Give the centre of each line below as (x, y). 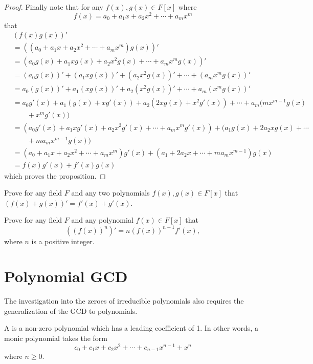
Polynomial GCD (66, 276)
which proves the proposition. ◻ (55, 175)
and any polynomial (102, 220)
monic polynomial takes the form (56, 338)
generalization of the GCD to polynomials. (71, 311)
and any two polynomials (110, 193)
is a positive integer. (63, 241)
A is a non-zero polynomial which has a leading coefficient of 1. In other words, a (131, 328)
